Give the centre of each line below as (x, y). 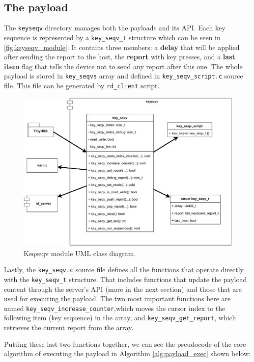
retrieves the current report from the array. (69, 327)
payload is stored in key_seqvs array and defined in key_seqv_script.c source (124, 76)
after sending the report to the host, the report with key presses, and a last (120, 57)
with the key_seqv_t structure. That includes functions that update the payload (126, 279)
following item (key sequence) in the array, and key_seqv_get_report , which (120, 318)
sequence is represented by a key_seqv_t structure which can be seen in (112, 37)
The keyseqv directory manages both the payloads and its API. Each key (115, 28)
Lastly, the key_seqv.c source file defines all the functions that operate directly (124, 270)
